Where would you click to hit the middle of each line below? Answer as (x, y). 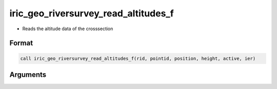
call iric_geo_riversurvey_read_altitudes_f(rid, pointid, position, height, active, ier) (138, 58)
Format (21, 43)
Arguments (28, 74)
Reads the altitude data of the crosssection (68, 29)
